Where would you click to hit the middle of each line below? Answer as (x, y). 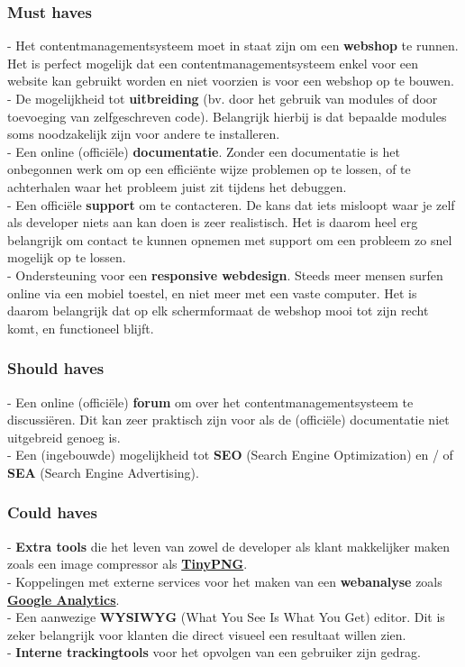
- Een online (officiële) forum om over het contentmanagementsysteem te (210, 402)
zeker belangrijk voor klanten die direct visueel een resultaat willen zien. (207, 634)
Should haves (56, 368)
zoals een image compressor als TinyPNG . (128, 564)
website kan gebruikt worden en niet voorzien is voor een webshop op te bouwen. (231, 81)
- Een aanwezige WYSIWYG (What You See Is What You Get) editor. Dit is (226, 617)
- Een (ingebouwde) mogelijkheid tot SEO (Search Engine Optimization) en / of (230, 455)
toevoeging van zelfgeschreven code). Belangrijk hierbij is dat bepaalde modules (227, 116)
